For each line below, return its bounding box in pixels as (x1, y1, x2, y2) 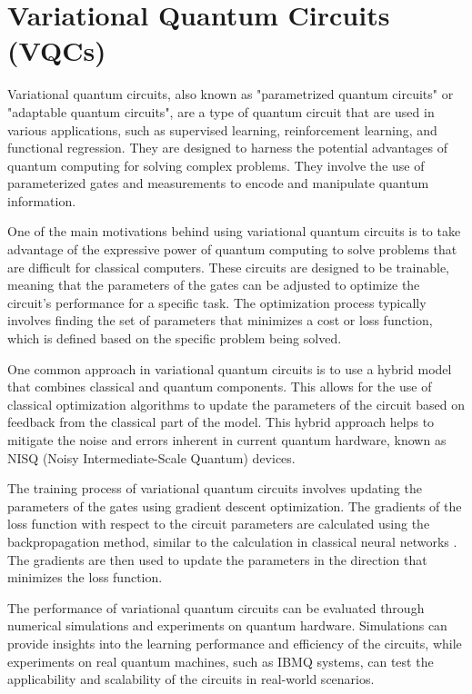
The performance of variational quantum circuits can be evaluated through (7, 598, 425, 617)
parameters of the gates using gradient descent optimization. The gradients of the (7, 496, 462, 515)
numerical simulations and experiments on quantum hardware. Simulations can (7, 616, 447, 635)
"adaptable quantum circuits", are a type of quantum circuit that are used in (7, 102, 435, 121)
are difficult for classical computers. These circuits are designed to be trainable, (7, 257, 449, 276)
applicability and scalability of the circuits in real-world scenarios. (7, 669, 375, 689)
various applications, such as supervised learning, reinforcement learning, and (7, 120, 437, 139)
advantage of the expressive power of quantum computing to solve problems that (7, 240, 457, 259)
